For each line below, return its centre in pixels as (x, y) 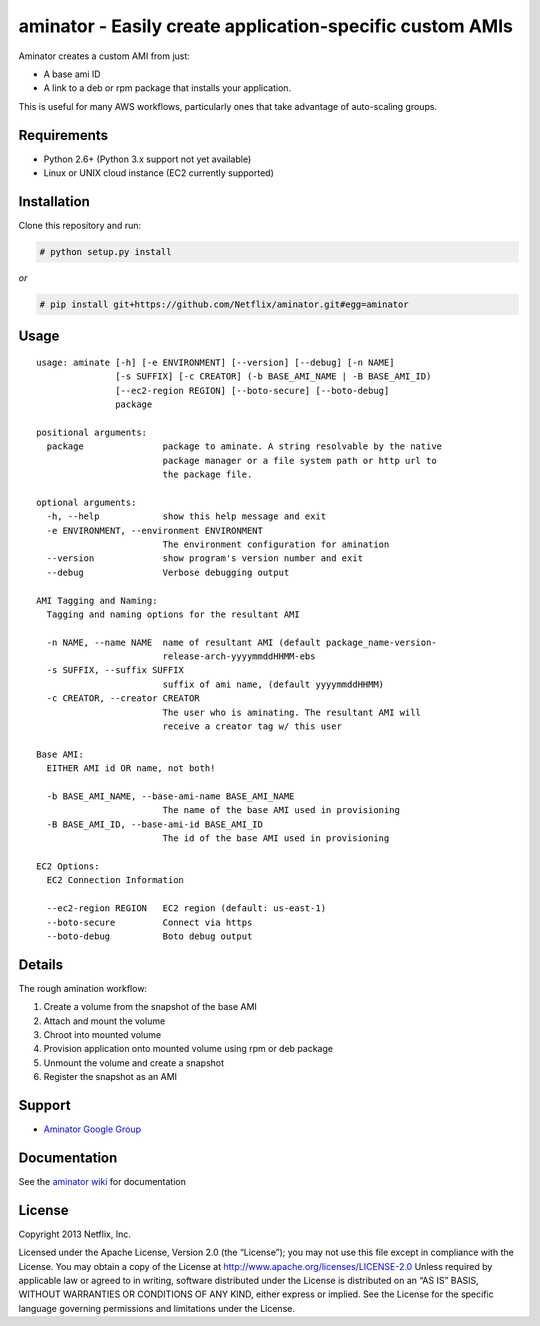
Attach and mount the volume (104, 1021)
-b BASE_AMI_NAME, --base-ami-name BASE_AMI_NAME (170, 796)
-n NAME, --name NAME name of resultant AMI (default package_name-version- (241, 642)
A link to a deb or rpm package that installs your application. (167, 88)
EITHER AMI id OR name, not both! (131, 768)
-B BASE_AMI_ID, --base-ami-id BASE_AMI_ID (155, 824)
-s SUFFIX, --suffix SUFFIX (115, 670)
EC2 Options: (68, 866)
